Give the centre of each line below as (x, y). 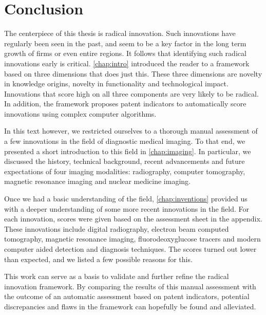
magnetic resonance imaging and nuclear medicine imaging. (97, 181)
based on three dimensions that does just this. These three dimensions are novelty (133, 73)
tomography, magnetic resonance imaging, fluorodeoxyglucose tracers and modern (132, 239)
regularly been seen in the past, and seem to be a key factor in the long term (125, 43)
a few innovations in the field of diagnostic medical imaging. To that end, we (125, 141)
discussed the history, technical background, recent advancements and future (125, 161)
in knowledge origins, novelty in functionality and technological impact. (116, 84)
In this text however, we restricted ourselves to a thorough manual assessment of (131, 131)
